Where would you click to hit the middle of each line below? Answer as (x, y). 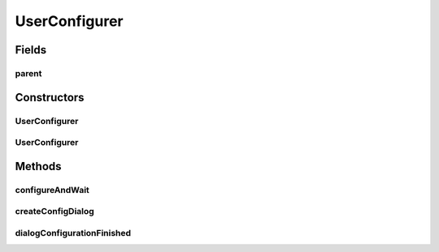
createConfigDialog (55, 211)
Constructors (50, 97)
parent (28, 73)
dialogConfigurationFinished (73, 233)
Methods (38, 166)
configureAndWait (52, 190)
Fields (31, 50)
